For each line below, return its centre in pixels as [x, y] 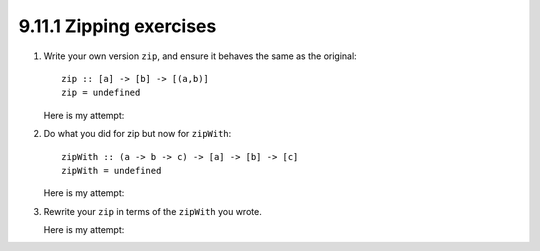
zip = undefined [101, 93]
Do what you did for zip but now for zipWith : [137, 134]
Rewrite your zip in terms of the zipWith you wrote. [152, 211]
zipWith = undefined [111, 170]
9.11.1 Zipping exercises [117, 26]
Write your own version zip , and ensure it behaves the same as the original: [200, 56]
